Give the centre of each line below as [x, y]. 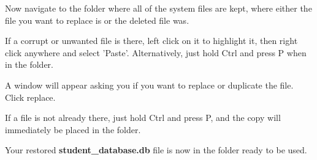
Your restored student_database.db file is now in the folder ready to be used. [156, 150]
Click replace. [30, 97]
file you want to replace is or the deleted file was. [97, 20]
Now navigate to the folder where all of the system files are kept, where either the [158, 8]
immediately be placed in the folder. [73, 129]
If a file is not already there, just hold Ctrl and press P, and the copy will [143, 118]
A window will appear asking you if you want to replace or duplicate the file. [149, 85]
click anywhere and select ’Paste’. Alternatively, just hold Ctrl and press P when [156, 52]
